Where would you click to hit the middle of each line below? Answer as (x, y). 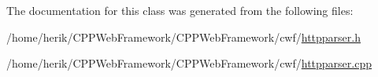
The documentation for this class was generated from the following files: (180, 10)
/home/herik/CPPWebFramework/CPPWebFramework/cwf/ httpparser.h (183, 37)
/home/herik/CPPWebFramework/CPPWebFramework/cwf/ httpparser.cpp (189, 63)
